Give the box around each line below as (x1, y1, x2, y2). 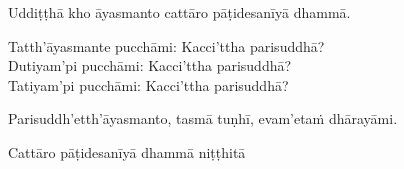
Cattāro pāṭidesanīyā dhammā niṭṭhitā (8, 141, 246, 162)
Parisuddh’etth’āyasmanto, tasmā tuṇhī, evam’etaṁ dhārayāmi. (8, 108, 398, 129)
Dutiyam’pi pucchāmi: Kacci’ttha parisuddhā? (8, 55, 292, 76)
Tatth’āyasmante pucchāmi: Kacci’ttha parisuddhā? (8, 35, 325, 56)
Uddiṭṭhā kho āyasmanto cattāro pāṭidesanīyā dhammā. (8, 2, 351, 22)
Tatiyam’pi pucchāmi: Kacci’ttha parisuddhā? (8, 74, 289, 95)
